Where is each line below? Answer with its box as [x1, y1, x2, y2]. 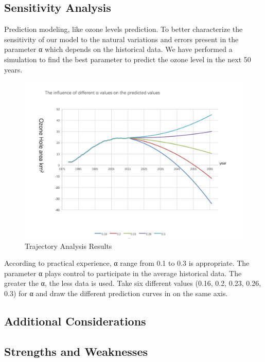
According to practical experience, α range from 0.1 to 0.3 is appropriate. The [4, 258, 250, 268]
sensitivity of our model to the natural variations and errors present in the [4, 33, 239, 44]
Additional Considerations [4, 313, 146, 329]
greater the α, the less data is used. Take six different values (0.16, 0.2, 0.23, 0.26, [4, 278, 261, 288]
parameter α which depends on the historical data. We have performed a [4, 44, 233, 55]
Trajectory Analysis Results [25, 240, 112, 251]
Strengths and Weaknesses [4, 343, 148, 359]
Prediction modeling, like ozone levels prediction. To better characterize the [4, 24, 243, 34]
